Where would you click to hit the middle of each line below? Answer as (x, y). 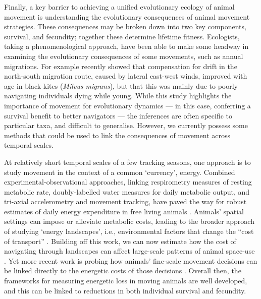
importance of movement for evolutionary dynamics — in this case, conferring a (127, 105)
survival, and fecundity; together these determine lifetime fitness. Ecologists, (122, 36)
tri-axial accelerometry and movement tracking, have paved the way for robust (125, 201)
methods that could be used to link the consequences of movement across (117, 135)
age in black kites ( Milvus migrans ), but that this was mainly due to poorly (121, 85)
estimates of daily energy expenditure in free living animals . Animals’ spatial (124, 211)
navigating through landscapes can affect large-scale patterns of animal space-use (129, 251)
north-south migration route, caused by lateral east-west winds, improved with (126, 76)
